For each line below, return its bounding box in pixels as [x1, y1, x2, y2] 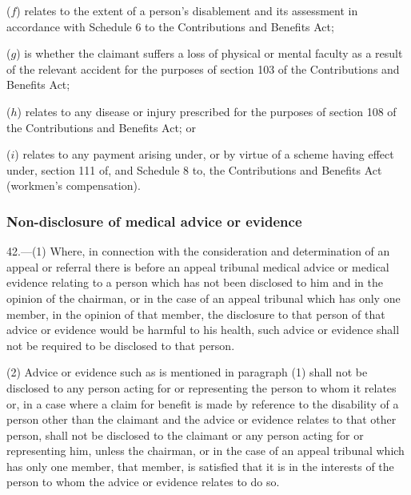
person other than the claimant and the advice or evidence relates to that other [6, 411, 397, 428]
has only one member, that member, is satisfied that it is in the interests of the [6, 457, 394, 474]
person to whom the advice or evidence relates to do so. [6, 473, 280, 490]
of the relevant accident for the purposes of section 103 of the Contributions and [6, 60, 400, 77]
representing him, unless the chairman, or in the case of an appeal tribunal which [6, 442, 405, 459]
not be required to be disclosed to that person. [6, 336, 235, 353]
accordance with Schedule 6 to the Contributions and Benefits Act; [6, 18, 334, 34]
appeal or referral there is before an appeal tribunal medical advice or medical [6, 258, 389, 275]
